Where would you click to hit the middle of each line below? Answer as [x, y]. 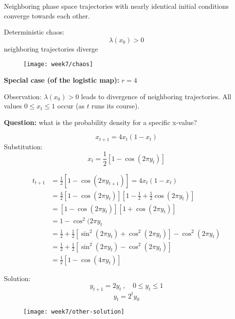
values [13, 106]
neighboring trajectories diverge [51, 48]
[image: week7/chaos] [58, 64]
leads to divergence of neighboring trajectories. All [156, 96]
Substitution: [23, 146]
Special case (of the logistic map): [62, 80]
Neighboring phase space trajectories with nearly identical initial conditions [117, 6]
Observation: [23, 96]
